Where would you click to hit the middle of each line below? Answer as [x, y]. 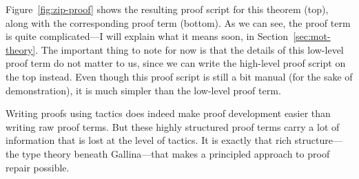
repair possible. [38, 167]
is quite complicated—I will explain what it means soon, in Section [147, 36]
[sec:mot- [312, 36]
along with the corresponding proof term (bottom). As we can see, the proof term [178, 22]
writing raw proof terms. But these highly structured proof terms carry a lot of [173, 126]
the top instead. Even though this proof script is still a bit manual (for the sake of [179, 76]
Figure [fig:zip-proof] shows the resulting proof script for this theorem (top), [167, 9]
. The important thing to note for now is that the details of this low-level [189, 49]
